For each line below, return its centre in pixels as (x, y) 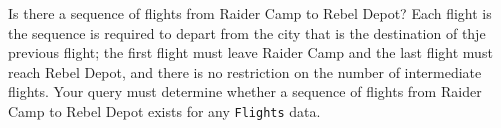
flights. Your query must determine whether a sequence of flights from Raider (245, 91)
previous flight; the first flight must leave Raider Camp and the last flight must (250, 52)
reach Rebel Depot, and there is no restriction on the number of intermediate (245, 71)
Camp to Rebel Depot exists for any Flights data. (164, 110)
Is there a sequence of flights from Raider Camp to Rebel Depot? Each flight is (250, 13)
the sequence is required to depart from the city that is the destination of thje (247, 32)
